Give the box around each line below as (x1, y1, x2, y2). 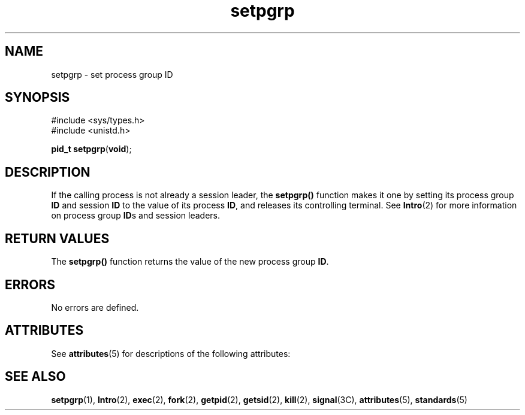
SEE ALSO (5, 369, 66, 384)
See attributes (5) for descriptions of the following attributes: (51, 348, 291, 359)
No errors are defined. (51, 302, 139, 313)
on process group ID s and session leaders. (51, 210, 221, 221)
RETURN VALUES (5, 231, 110, 246)
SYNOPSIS (5, 90, 70, 105)
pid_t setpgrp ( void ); (51, 144, 132, 155)
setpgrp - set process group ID (51, 69, 173, 80)
